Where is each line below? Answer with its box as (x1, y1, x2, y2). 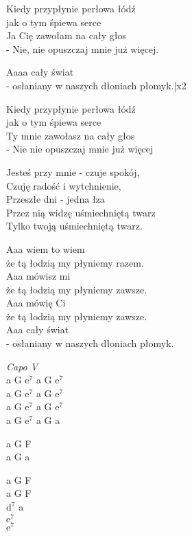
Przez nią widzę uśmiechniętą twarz (6, 205, 156, 219)
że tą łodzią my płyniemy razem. (6, 255, 144, 269)
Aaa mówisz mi (6, 269, 71, 283)
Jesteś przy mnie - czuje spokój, (6, 164, 140, 179)
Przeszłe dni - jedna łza (6, 192, 105, 206)
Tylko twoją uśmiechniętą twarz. (6, 219, 143, 233)
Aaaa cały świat (6, 65, 74, 79)
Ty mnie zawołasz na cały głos (6, 128, 135, 142)
